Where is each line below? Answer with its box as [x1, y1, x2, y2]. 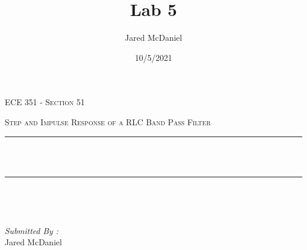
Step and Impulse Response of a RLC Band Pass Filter [5, 115, 211, 128]
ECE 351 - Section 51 [5, 96, 85, 108]
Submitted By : [5, 224, 58, 236]
